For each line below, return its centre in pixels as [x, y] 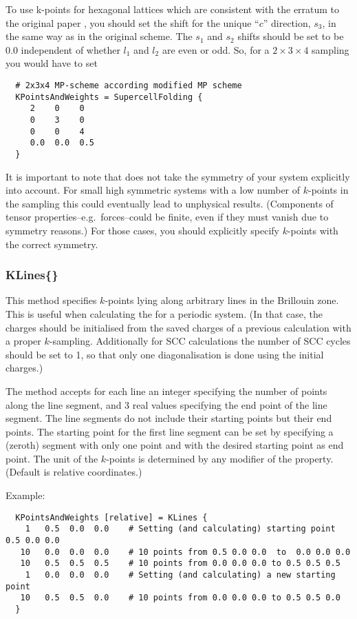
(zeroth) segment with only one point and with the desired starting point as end [175, 445]
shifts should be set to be [291, 36]
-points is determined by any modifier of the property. [220, 458]
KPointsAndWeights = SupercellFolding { [109, 97]
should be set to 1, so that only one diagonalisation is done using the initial [165, 354]
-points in [328, 190]
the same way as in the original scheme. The [99, 36]
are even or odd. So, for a [216, 49]
